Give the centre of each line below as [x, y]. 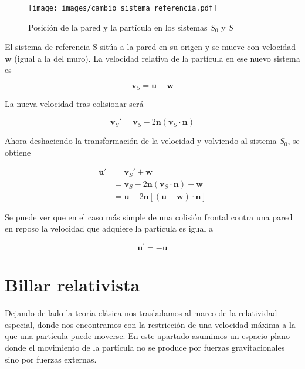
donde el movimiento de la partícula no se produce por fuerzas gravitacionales [145, 347]
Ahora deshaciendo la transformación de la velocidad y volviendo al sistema [141, 141]
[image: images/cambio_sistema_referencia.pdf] [123, 8]
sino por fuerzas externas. [51, 359]
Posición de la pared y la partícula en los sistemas [118, 27]
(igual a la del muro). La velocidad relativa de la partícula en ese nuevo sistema [157, 58]
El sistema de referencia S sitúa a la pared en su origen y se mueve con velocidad [150, 47]
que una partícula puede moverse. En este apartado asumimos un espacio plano [148, 336]
